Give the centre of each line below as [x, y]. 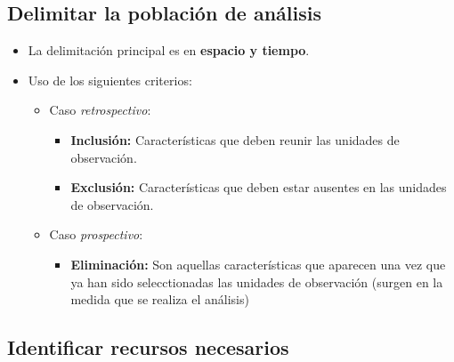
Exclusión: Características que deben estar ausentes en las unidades [259, 187]
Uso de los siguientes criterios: [110, 80]
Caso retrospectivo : [100, 110]
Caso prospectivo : [96, 234]
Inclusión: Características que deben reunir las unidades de [235, 139]
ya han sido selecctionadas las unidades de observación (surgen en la [257, 282]
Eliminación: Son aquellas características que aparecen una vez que [258, 264]
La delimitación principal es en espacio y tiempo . [169, 50]
